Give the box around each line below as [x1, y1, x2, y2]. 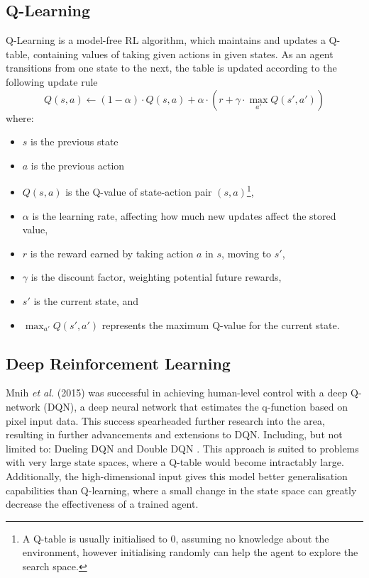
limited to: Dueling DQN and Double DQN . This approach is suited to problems [6, 440, 359, 455]
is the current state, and [33, 293, 139, 308]
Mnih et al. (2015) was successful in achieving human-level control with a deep [6, 385, 348, 400]
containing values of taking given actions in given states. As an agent [33, 46, 334, 61]
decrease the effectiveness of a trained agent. [6, 496, 199, 511]
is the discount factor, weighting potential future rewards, [31, 269, 282, 284]
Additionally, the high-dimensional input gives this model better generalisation [6, 468, 348, 483]
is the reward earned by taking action [30, 245, 194, 260]
